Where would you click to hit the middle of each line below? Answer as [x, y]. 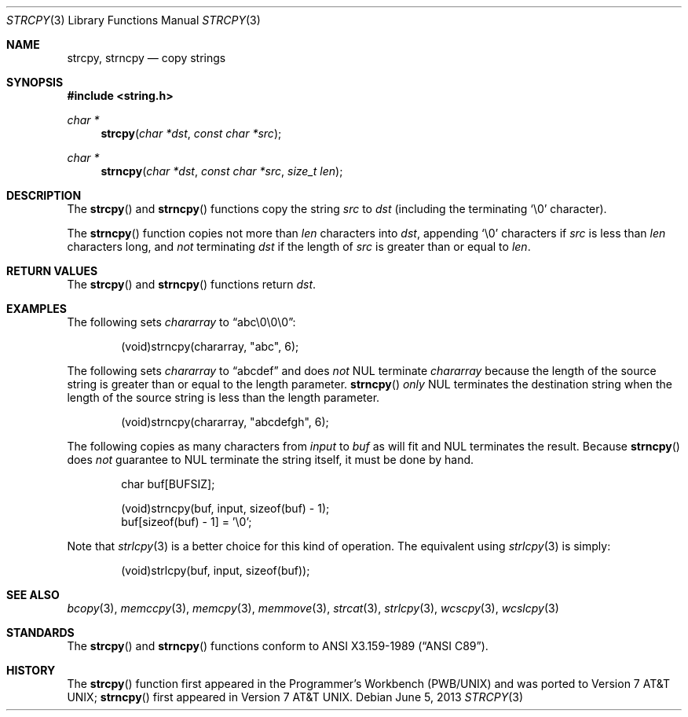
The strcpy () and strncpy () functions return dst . [192, 284]
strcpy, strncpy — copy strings [146, 58]
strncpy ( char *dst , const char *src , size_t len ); [222, 171]
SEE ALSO [33, 595]
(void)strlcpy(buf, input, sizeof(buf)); [216, 570]
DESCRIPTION [44, 195]
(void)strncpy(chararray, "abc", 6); [210, 346]
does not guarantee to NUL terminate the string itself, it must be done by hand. [271, 460]
